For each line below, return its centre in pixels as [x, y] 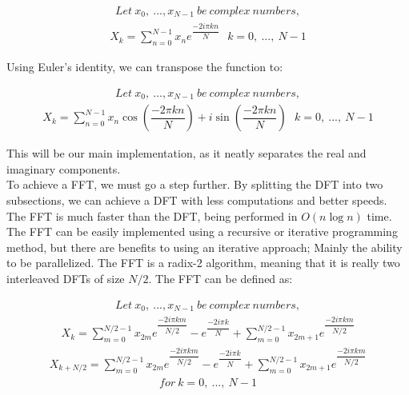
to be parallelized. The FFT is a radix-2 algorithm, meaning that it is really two [203, 263]
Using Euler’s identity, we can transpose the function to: [145, 67]
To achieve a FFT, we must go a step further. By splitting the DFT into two [195, 184]
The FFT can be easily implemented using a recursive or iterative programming [202, 231]
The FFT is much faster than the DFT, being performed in [152, 215]
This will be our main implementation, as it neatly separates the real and [186, 153]
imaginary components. [64, 168]
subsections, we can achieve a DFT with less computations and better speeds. [197, 200]
